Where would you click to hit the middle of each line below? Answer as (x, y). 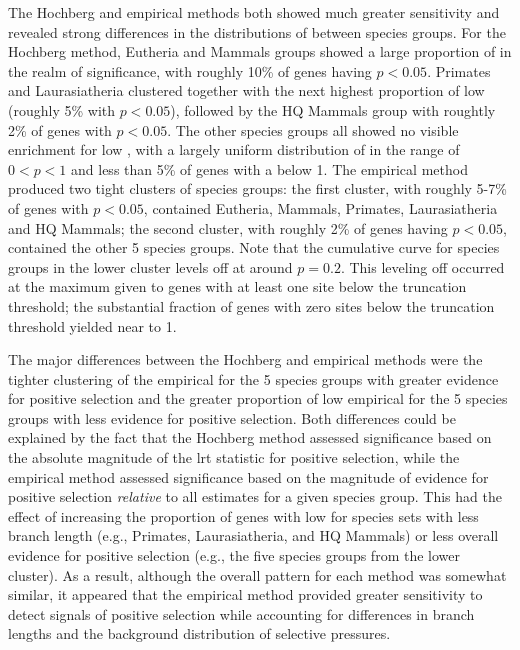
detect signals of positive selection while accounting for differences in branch (241, 613)
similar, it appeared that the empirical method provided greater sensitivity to (245, 594)
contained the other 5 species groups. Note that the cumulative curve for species (254, 247)
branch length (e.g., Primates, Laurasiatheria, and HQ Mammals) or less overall (253, 535)
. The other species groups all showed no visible (313, 129)
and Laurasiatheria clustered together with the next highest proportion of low (246, 90)
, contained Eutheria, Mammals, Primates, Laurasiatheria (320, 207)
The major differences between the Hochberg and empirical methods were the (245, 359)
